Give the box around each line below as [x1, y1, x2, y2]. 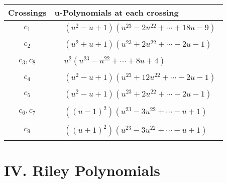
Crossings [8, 7, 47, 18]
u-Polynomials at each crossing [54, 7, 179, 18]
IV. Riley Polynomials [4, 160, 160, 180]
